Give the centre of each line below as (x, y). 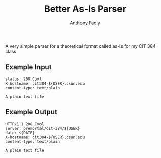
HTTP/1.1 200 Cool (25, 124)
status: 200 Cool (24, 79)
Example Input (28, 67)
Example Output (31, 112)
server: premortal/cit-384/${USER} (43, 128)
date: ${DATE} (20, 133)
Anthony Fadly (85, 23)
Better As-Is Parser (85, 9)
